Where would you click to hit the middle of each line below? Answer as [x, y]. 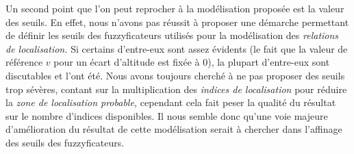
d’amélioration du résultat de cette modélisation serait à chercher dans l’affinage [174, 129]
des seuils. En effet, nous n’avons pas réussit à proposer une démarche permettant [177, 22]
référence [24, 62]
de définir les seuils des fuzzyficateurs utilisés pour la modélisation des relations [172, 35]
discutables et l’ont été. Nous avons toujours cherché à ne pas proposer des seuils [175, 75]
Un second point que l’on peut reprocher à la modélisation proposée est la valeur [175, 8]
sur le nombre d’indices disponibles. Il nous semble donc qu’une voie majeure [167, 115]
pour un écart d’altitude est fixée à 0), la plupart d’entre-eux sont [192, 62]
